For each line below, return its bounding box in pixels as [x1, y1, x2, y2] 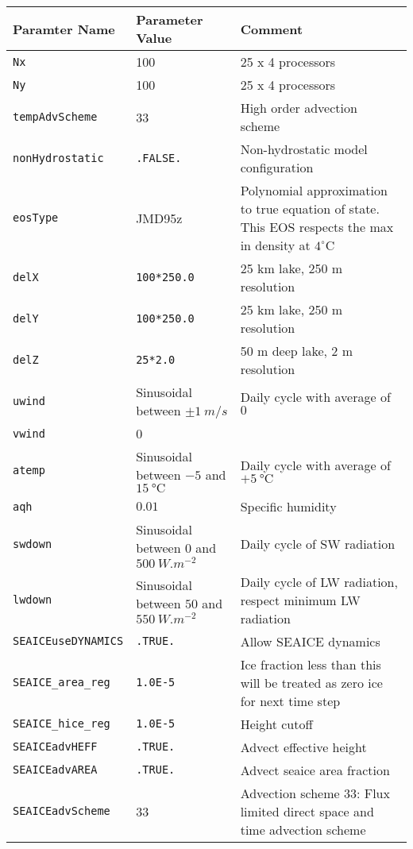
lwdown [13, 593, 52, 607]
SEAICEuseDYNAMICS [13, 635, 124, 648]
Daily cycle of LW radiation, [240, 572, 398, 591]
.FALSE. [136, 152, 182, 164]
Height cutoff [240, 714, 313, 733]
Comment [240, 19, 303, 38]
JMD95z [136, 208, 183, 227]
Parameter [136, 10, 203, 29]
